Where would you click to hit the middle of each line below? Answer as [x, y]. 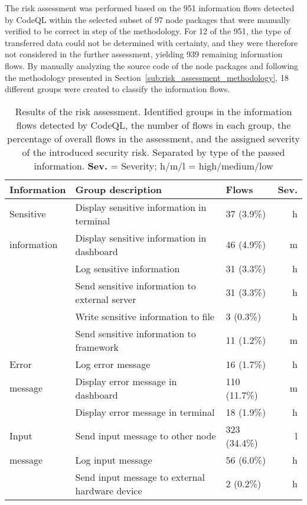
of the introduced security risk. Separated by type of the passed [153, 152]
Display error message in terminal [145, 412]
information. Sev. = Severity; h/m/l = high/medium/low [153, 165]
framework [97, 347]
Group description [119, 189]
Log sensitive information [128, 268]
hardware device [109, 490]
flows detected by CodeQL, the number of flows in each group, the [153, 125]
